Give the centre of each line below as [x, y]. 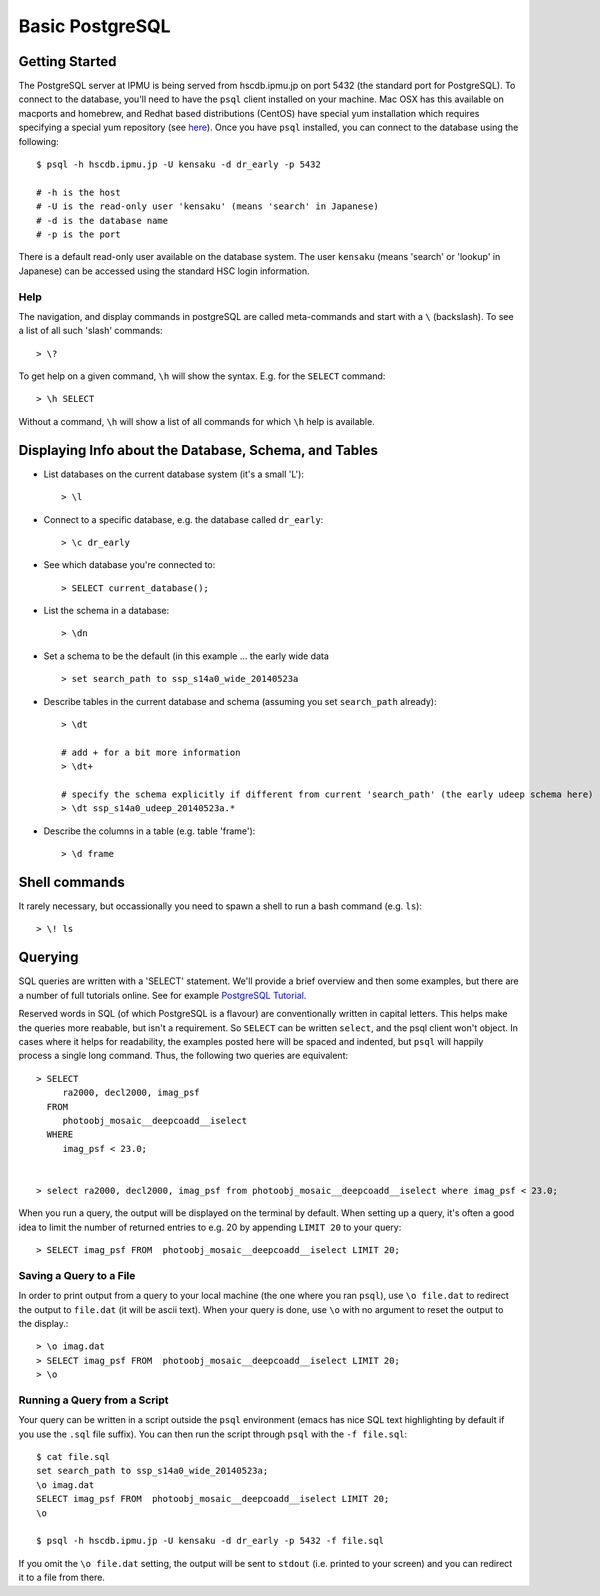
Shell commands [71, 881]
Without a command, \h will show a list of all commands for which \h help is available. [196, 421]
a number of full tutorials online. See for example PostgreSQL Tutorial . [162, 995]
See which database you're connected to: [129, 565]
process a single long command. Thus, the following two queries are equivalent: [183, 1056]
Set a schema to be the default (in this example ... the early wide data [186, 656]
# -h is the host [78, 192]
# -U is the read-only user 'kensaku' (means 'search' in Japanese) [207, 206]
